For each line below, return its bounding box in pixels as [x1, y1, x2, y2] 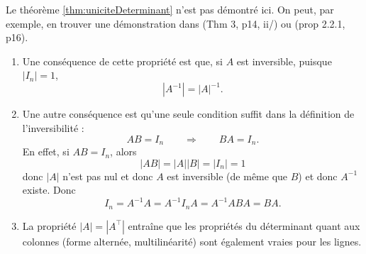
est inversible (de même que [167, 168, 288, 183]
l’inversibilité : [22, 121, 84, 136]
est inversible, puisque [236, 53, 332, 68]
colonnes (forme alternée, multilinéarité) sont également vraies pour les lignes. [22, 233, 362, 248]
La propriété [22, 218, 77, 233]
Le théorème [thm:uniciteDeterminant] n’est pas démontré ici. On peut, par [6, 2, 334, 16]
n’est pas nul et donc [62, 168, 153, 183]
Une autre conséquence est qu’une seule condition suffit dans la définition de [22, 106, 355, 121]
